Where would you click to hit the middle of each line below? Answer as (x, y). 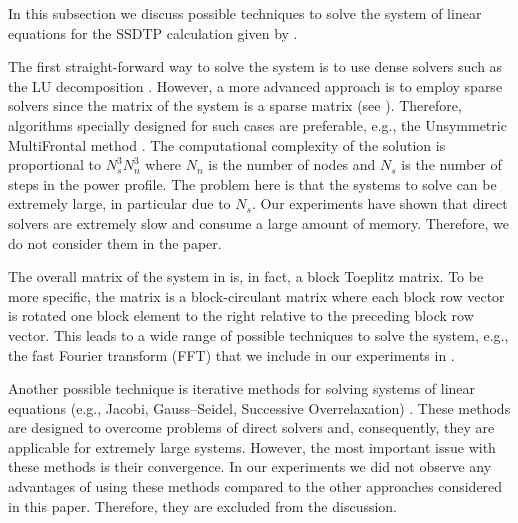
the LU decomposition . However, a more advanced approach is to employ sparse (255, 85)
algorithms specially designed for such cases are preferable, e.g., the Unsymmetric (257, 124)
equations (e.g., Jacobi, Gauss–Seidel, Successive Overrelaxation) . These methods (259, 407)
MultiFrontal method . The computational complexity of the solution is (227, 144)
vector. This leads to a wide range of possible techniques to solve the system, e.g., (258, 334)
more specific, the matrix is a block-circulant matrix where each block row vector (256, 295)
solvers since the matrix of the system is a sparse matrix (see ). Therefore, (235, 105)
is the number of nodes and (292, 164)
